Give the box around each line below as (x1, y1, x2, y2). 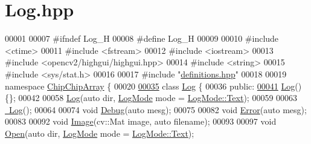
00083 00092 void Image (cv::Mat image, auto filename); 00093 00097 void (5, 115, 277, 128)
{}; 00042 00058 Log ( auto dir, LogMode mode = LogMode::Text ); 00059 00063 (5, 91, 298, 104)
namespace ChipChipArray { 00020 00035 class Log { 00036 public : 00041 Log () (5, 79, 302, 92)
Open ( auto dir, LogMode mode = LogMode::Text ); (5, 126, 194, 139)
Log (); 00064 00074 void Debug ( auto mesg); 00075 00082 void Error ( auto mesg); (8, 103, 307, 116)
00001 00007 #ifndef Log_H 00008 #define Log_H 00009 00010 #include (5, 32, 279, 45)
